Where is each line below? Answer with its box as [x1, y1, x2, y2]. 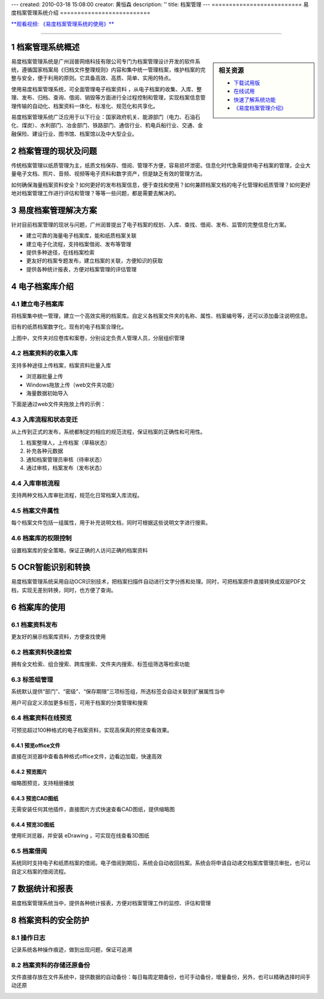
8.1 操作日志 [11, 934, 46, 942]
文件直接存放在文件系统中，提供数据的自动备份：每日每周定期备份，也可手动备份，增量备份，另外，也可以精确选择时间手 [11, 973, 311, 981]
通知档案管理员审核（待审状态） [26, 456, 105, 463]
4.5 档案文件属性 [11, 507, 60, 515]
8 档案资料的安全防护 [11, 915, 89, 925]
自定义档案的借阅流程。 [11, 868, 69, 875]
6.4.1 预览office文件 [11, 741, 61, 749]
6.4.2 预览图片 [11, 768, 47, 776]
